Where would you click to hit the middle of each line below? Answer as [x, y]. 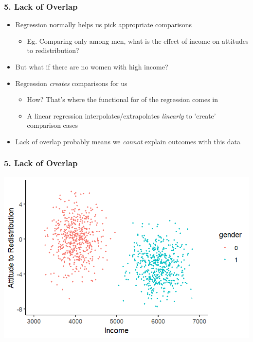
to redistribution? [53, 50]
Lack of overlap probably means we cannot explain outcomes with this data [128, 141]
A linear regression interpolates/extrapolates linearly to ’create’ [121, 115]
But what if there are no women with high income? [92, 67]
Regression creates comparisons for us [71, 83]
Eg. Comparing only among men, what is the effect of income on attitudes [138, 41]
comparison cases [53, 125]
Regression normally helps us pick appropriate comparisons [103, 25]
